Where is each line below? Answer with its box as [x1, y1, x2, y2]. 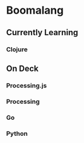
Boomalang [6, 4, 64, 17]
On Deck [6, 63, 39, 73]
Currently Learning [6, 27, 79, 38]
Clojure [6, 45, 28, 54]
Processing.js [6, 81, 47, 89]
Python [6, 129, 28, 138]
